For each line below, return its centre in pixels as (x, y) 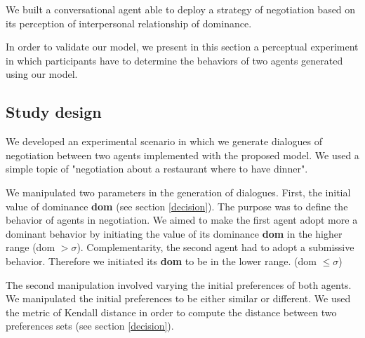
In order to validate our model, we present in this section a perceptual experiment (182, 47)
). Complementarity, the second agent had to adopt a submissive (215, 247)
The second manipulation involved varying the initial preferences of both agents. (179, 284)
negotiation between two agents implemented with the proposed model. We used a (182, 155)
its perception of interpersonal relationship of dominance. (129, 23)
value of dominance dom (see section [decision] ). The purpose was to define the (177, 206)
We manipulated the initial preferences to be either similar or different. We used (178, 298)
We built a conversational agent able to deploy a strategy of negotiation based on (181, 9)
